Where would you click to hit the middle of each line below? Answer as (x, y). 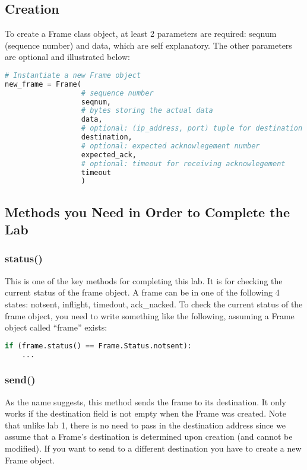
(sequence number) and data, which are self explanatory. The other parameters (148, 45)
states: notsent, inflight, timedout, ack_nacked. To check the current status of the (154, 304)
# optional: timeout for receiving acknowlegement (183, 163)
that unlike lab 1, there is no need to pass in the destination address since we (145, 425)
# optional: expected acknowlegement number (170, 146)
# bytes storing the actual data (147, 111)
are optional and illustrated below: (67, 57)
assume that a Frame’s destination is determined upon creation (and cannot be (149, 436)
